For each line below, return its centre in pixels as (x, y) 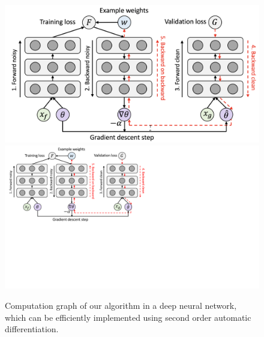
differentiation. (32, 329)
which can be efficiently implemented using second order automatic (128, 317)
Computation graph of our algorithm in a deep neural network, (121, 305)
